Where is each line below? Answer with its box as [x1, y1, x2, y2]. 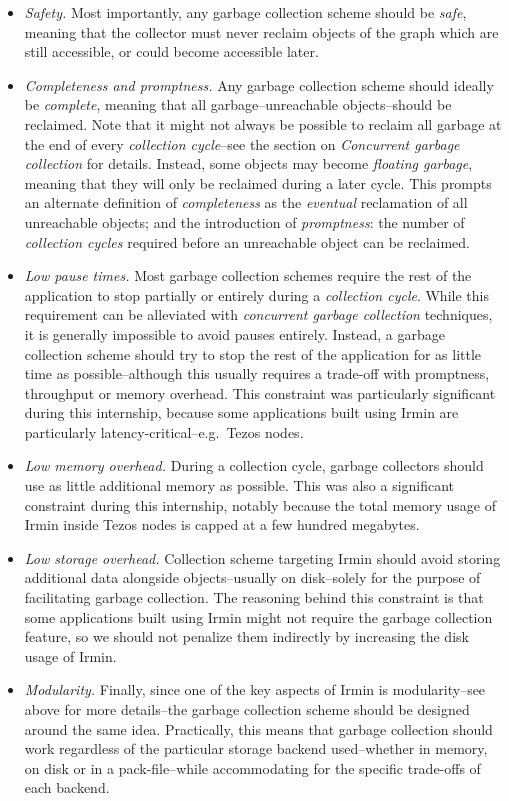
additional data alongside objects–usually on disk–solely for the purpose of [24, 567, 481, 588]
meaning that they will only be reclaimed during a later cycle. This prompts [24, 172, 492, 193]
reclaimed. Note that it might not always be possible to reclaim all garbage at [24, 113, 502, 134]
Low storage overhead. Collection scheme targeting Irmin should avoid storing [24, 547, 501, 568]
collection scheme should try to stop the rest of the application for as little [24, 343, 482, 364]
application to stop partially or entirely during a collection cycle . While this [24, 284, 489, 305]
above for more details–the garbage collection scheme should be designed [24, 699, 470, 719]
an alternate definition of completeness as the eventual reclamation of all [24, 192, 468, 213]
